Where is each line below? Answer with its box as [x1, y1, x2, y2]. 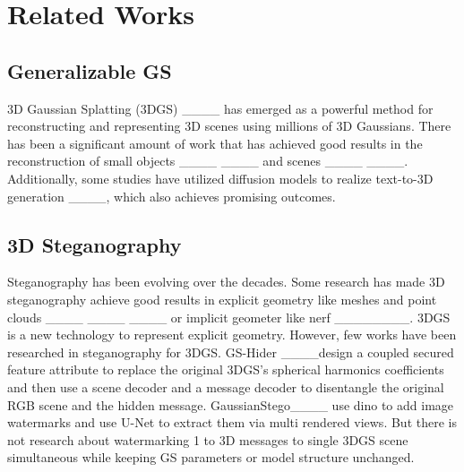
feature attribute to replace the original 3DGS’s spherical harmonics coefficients [7, 360, 444, 379]
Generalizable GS [7, 56, 172, 84]
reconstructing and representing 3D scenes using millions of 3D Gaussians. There [7, 116, 451, 135]
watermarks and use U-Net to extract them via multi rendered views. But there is [7, 413, 457, 432]
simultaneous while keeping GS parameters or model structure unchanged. [7, 448, 415, 467]
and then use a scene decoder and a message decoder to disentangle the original [7, 377, 444, 396]
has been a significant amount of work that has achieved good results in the [7, 133, 423, 152]
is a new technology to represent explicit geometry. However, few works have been [7, 325, 457, 344]
